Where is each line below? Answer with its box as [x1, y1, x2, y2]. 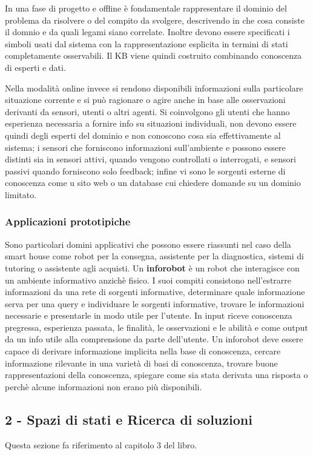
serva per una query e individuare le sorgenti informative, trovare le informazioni [5, 297, 305, 310]
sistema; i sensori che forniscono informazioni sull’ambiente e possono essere [5, 141, 286, 153]
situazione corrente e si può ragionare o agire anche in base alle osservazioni [5, 93, 286, 106]
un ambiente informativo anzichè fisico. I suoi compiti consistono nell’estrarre [5, 273, 292, 286]
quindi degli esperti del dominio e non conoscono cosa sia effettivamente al [5, 128, 281, 141]
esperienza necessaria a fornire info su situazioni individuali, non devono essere [5, 117, 297, 130]
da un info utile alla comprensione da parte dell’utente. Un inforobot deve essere [5, 333, 303, 345]
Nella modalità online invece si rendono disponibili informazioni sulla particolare [5, 81, 303, 94]
